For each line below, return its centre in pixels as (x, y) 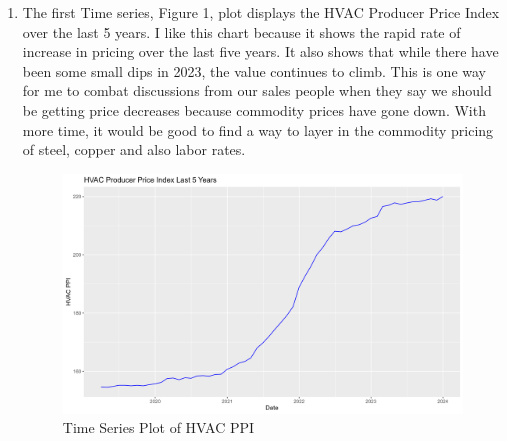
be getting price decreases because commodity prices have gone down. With (254, 109)
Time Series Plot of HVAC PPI (158, 427)
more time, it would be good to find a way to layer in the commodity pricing (258, 129)
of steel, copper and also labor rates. (134, 149)
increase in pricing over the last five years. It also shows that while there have (260, 51)
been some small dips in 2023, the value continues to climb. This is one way (254, 70)
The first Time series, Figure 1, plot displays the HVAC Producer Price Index (261, 12)
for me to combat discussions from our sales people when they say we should (257, 90)
